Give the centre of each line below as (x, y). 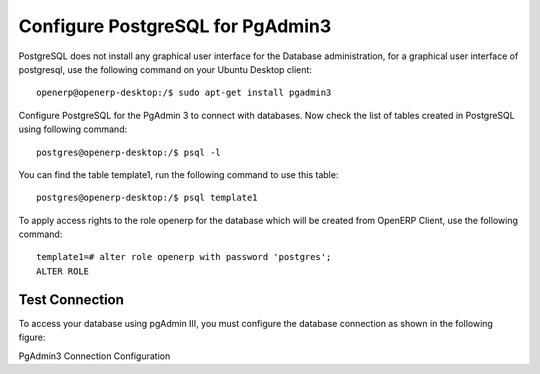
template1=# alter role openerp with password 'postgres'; (184, 257)
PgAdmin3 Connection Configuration (94, 356)
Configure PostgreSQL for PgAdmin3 (175, 26)
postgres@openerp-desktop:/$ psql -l (129, 152)
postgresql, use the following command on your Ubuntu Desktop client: (165, 69)
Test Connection (71, 299)
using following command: (73, 129)
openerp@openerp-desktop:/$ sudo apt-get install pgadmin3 (184, 93)
